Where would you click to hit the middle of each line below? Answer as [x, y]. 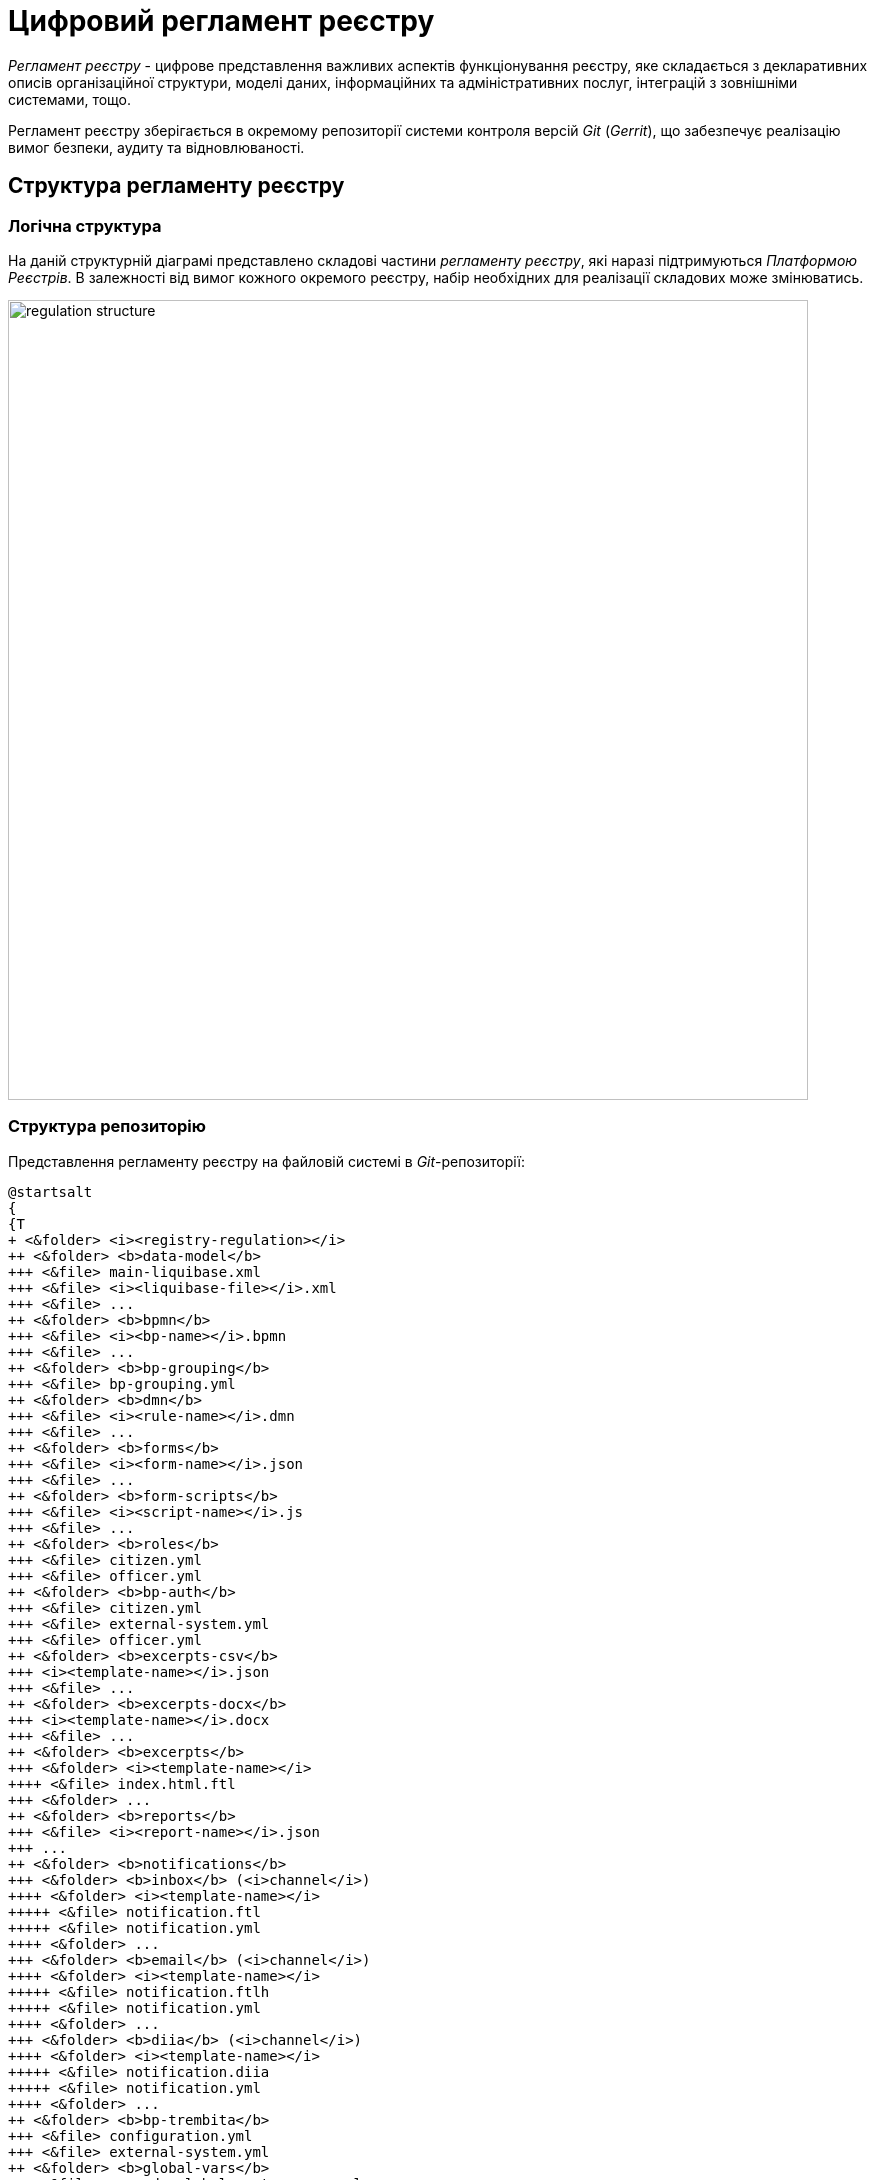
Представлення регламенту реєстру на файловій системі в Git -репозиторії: [267, 1161]
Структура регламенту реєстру [176, 186]
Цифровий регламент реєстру [221, 21]
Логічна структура [85, 225]
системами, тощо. [70, 99]
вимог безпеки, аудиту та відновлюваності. [156, 147]
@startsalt [50, 1191]
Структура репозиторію [107, 1126]
